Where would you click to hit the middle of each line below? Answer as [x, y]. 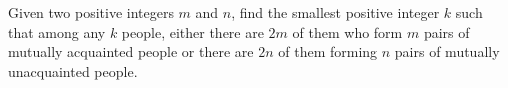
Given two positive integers [91, 12]
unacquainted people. [73, 70]
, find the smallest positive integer [335, 12]
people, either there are [192, 31]
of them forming [328, 51]
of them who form [347, 31]
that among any [57, 31]
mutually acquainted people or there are [131, 51]
